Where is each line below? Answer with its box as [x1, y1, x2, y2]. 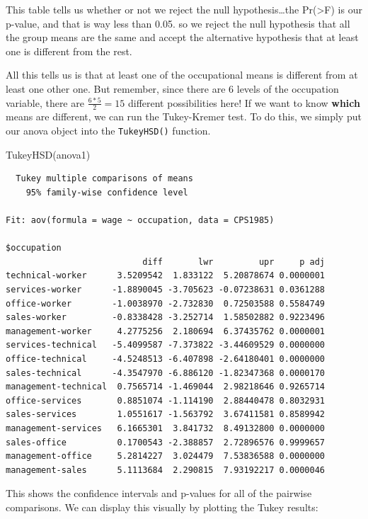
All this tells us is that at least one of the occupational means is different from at [6, 67, 358, 82]
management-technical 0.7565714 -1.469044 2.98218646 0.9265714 [6, 382, 326, 392]
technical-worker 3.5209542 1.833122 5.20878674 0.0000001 [6, 270, 326, 281]
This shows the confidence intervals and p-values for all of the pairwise [6, 486, 312, 501]
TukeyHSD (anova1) [6, 147, 91, 161]
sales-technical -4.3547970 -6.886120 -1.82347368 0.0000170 [6, 367, 326, 378]
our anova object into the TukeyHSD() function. [6, 122, 211, 137]
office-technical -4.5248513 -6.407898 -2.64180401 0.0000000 [6, 353, 326, 364]
